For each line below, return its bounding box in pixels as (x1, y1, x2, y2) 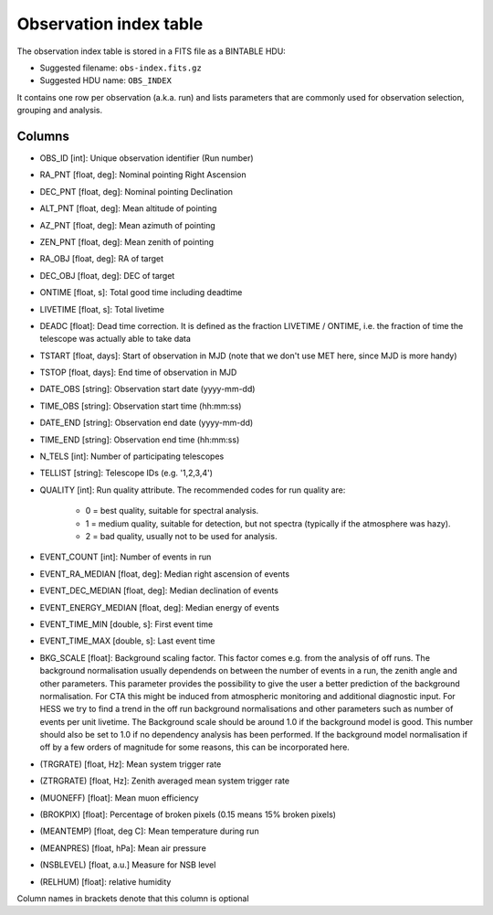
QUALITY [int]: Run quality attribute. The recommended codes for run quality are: (39, 484, 346, 495)
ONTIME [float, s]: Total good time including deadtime (39, 287, 243, 298)
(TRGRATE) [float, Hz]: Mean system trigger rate (39, 759, 222, 770)
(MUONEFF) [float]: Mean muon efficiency (39, 792, 200, 803)
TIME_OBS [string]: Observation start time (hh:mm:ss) (39, 400, 242, 411)
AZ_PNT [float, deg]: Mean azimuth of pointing (39, 219, 216, 230)
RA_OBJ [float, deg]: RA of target (39, 253, 164, 264)
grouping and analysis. (16, 105, 103, 116)
